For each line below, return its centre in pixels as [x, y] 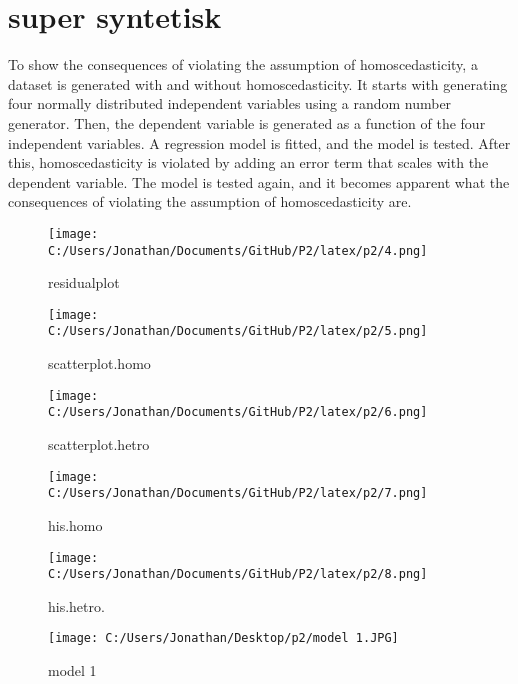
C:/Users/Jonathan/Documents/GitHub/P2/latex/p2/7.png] [238, 493]
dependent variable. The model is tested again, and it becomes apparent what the [259, 181]
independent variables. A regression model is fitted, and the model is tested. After [259, 142]
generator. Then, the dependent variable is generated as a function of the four [247, 122]
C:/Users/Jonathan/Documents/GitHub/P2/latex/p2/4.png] [238, 250]
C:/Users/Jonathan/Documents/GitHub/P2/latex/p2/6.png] [238, 412]
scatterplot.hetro [99, 444]
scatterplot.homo [99, 363]
